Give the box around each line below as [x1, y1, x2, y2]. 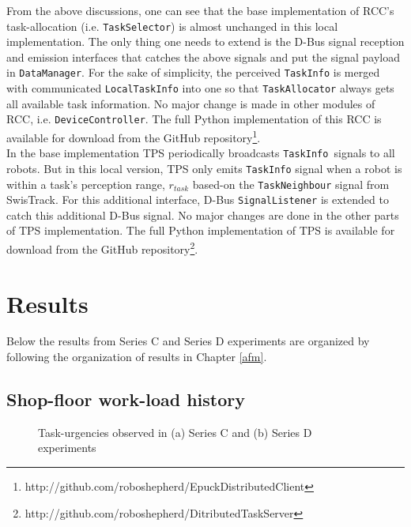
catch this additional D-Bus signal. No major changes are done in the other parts [6, 206, 399, 223]
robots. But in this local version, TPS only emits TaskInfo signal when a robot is [6, 160, 402, 176]
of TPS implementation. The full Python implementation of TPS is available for [6, 222, 395, 239]
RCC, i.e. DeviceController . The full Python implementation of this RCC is [6, 111, 382, 127]
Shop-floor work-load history [6, 387, 245, 412]
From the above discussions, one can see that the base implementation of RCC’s [6, 2, 394, 18]
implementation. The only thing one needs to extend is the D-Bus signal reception [6, 33, 405, 50]
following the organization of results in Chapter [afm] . [6, 348, 267, 365]
